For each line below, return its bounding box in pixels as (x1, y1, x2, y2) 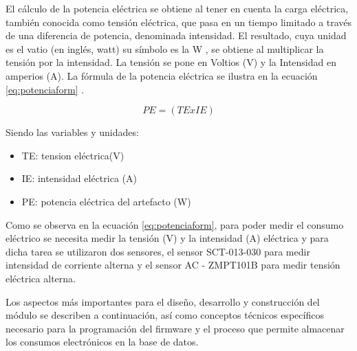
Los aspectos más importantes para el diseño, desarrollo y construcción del (6, 294, 320, 308)
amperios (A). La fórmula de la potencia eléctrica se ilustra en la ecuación (6, 68, 318, 82)
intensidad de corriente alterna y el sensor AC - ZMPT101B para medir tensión (6, 258, 340, 272)
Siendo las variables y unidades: (6, 125, 139, 139)
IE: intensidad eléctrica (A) (21, 171, 137, 185)
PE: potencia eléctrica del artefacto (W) (21, 194, 191, 208)
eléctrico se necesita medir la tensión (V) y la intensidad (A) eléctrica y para (6, 231, 329, 245)
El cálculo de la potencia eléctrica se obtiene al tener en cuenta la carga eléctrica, (6, 1, 349, 15)
